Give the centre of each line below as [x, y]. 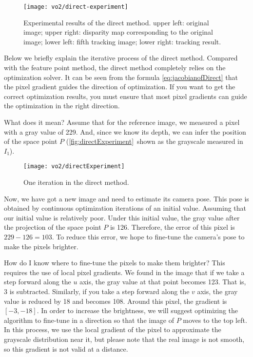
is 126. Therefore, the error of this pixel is [172, 227]
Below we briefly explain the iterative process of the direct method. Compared [121, 58]
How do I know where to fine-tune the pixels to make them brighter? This [115, 263]
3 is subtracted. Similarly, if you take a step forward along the [97, 291]
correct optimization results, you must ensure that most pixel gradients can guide [126, 96]
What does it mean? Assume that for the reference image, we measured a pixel [122, 122]
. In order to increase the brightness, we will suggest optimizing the [137, 310]
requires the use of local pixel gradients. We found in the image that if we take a [124, 272]
